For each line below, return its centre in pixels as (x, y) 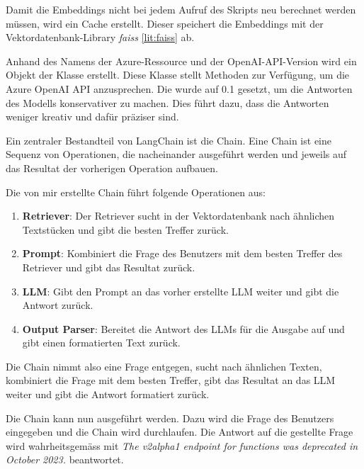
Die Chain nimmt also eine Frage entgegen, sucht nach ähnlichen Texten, (164, 366)
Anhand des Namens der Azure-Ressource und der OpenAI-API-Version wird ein (181, 61)
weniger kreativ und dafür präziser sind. (92, 117)
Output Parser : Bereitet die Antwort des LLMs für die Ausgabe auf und (183, 328)
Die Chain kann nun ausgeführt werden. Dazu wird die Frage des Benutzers (170, 418)
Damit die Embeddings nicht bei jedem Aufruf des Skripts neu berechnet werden (181, 9)
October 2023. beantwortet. (65, 459)
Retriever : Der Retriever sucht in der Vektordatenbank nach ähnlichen (178, 216)
